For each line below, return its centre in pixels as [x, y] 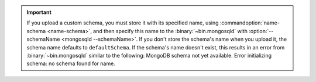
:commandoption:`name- [250, 23]
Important [39, 12]
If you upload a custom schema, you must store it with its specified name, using [123, 23]
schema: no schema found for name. [71, 63]
